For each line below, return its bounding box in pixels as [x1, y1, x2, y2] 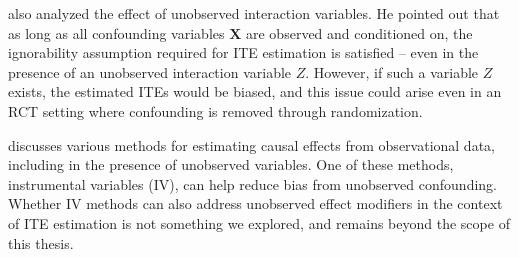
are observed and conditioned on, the [246, 22, 473, 43]
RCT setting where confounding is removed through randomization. [8, 100, 423, 121]
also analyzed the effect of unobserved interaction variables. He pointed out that [8, 3, 500, 23]
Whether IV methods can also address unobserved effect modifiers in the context [8, 193, 503, 214]
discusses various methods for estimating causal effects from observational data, [8, 134, 495, 155]
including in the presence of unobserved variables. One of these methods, [8, 154, 454, 175]
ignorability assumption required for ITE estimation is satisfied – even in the [8, 42, 479, 63]
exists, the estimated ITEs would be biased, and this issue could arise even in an [8, 81, 502, 102]
